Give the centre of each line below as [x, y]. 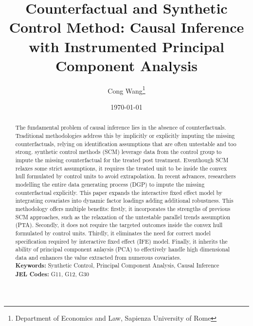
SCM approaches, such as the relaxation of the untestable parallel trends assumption [123, 217]
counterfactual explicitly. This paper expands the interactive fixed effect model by [119, 192]
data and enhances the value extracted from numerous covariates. [98, 257]
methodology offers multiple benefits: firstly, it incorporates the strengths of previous [123, 208]
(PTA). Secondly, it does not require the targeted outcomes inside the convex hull [119, 225]
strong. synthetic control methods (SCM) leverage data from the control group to [118, 152]
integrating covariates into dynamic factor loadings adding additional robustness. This [124, 201]
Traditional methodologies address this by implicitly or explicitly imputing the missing [125, 135]
